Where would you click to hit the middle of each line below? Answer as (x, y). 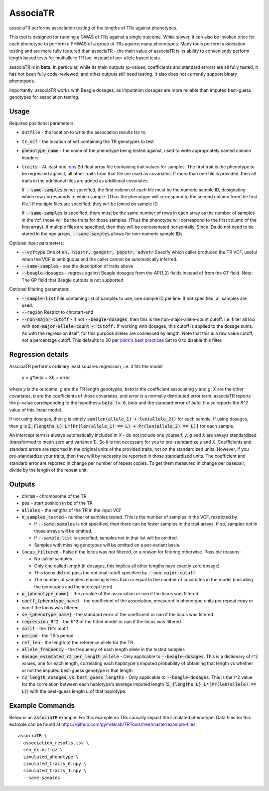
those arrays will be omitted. (63, 531)
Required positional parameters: (42, 123)
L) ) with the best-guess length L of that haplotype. (74, 691)
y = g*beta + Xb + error (46, 378)
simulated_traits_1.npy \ (55, 771)
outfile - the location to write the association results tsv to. (84, 132)
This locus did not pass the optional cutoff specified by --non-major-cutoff (115, 573)
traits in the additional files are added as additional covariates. (85, 181)
